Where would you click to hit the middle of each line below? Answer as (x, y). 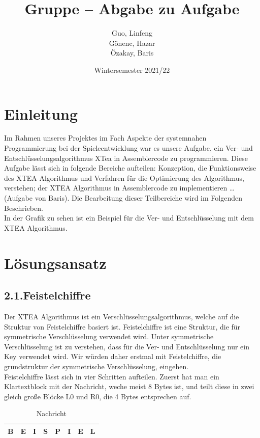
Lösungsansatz (55, 263)
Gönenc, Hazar (132, 43)
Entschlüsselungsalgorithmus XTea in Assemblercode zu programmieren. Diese (126, 158)
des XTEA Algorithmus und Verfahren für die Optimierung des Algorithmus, (124, 177)
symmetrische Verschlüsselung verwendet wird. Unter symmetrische (109, 336)
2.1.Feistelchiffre (47, 295)
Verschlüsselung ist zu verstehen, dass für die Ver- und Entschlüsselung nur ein (127, 346)
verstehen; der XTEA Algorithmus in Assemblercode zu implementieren (116, 188)
